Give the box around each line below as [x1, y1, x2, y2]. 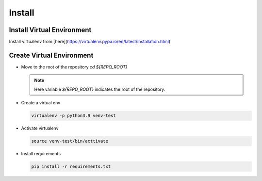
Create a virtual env [21, 100, 61, 106]
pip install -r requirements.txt [31, 164, 111, 169]
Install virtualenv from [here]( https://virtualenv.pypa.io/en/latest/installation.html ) [9, 39, 171, 45]
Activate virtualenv [21, 125, 59, 131]
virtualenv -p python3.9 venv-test [31, 113, 116, 118]
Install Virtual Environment [9, 26, 92, 34]
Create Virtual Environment [9, 51, 94, 59]
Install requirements [21, 151, 61, 157]
